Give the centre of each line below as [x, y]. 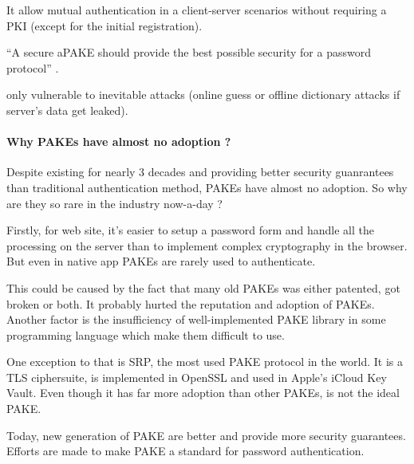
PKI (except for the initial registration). [104, 25]
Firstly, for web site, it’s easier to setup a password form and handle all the [190, 230]
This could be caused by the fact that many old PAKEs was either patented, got [203, 287]
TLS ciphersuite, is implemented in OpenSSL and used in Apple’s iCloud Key [197, 377]
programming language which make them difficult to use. [146, 334]
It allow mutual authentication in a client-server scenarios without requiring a [197, 10]
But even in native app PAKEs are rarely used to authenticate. [161, 261]
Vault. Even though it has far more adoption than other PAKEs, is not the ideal [203, 393]
